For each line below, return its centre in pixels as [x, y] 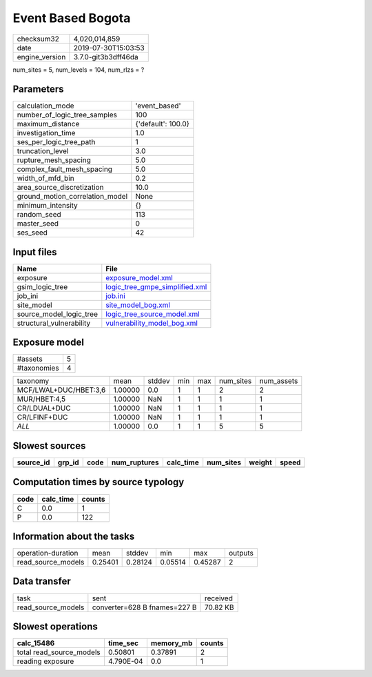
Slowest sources [49, 445]
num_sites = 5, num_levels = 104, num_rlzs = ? [79, 70]
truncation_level [43, 151]
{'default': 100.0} [162, 124]
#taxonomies [38, 368]
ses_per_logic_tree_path [56, 142]
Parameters [38, 89]
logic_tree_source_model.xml [153, 314]
